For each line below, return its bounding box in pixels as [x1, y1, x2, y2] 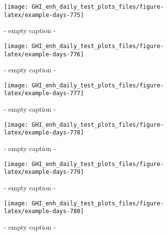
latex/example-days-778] [4, 129, 84, 136]
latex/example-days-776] [4, 50, 84, 58]
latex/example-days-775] [4, 11, 84, 18]
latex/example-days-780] [4, 208, 84, 215]
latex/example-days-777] [4, 90, 84, 97]
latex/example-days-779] [4, 168, 84, 176]
